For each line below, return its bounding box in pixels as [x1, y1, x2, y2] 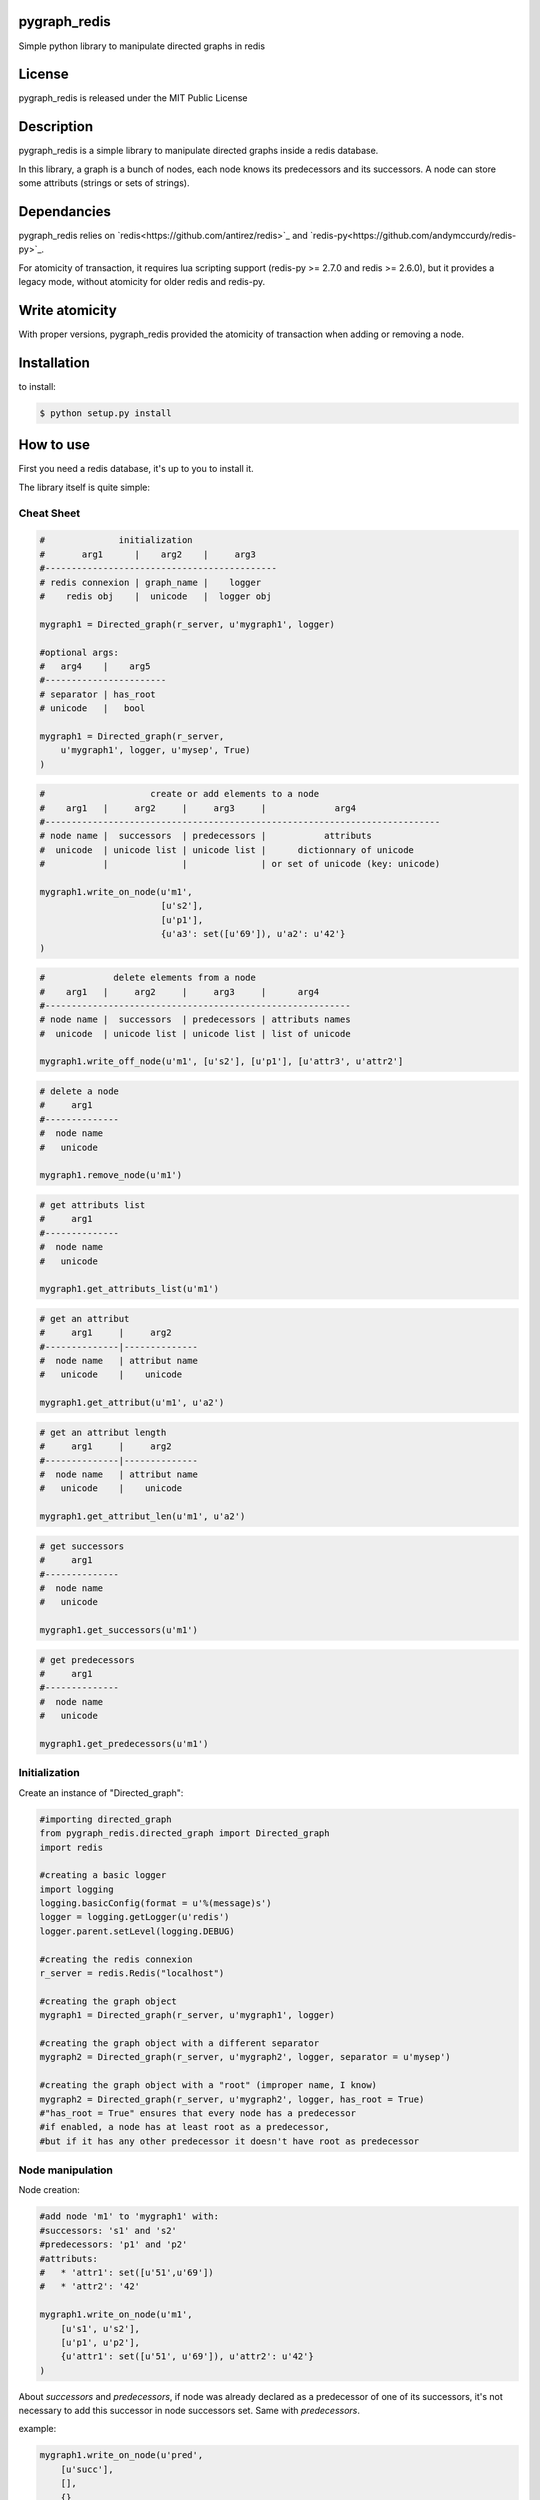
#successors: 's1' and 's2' [39, 2225, 177, 2236]
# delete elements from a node [39, 972, 257, 984]
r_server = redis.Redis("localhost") [39, 1968, 225, 1979]
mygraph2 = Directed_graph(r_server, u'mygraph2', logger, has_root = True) [39, 2093, 425, 2105]
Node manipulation [18, 2163, 114, 2177]
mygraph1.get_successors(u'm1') [39, 1625, 199, 1636]
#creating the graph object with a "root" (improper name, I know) [39, 2080, 378, 2091]
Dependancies [18, 203, 112, 220]
